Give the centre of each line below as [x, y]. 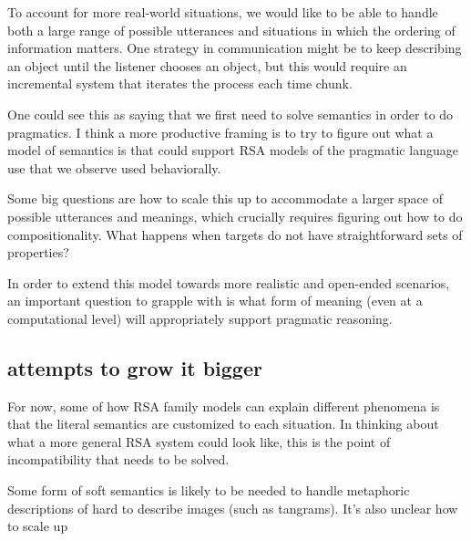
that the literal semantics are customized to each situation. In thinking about [223, 424]
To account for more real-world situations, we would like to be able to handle [223, 12]
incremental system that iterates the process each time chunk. [180, 83]
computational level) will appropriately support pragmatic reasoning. [200, 318]
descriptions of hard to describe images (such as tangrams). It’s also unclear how [233, 508]
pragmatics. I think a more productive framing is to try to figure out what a [220, 132]
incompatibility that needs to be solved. [118, 459]
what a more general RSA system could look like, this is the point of [199, 441]
